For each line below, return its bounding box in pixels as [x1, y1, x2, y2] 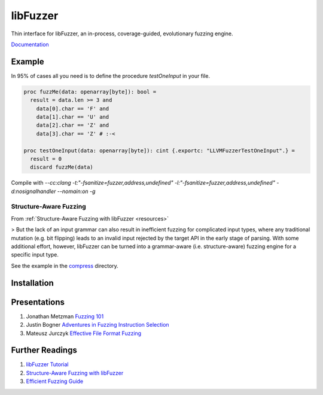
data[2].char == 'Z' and [36, 122, 109, 129]
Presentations [11, 297, 65, 307]
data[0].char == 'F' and [36, 105, 109, 112]
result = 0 [30, 155, 62, 162]
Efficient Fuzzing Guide [26, 378, 84, 385]
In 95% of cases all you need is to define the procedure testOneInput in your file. [11, 72, 211, 79]
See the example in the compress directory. [11, 262, 119, 269]
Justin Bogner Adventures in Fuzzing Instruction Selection [26, 321, 170, 328]
